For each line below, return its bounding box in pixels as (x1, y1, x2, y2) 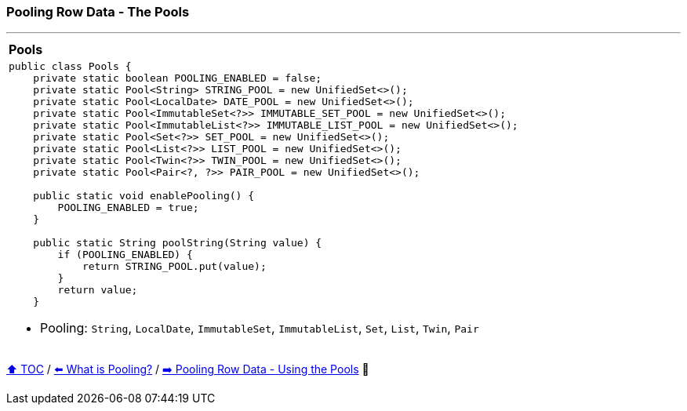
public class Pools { (9, 60, 132, 73)
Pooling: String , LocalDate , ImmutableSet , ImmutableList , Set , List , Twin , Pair (40, 320, 479, 336)
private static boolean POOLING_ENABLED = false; (33, 72, 322, 85)
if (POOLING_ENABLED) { (57, 249, 193, 261)
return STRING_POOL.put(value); (82, 260, 267, 273)
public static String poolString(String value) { (33, 237, 322, 249)
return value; (57, 284, 138, 296)
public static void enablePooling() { (33, 190, 255, 202)
